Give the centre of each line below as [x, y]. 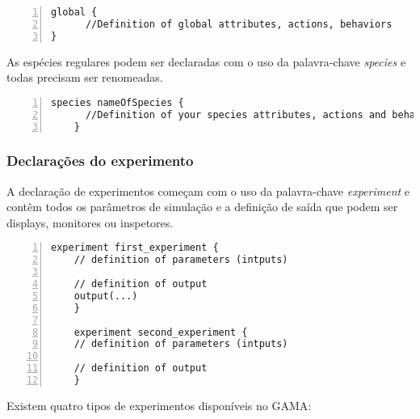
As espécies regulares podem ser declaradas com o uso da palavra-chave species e [206, 61]
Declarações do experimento [100, 161]
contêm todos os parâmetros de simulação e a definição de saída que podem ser [202, 207]
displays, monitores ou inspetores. [90, 222]
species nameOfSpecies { [118, 102]
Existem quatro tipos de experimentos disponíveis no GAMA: [159, 405]
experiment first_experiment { [135, 248]
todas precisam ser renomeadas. [85, 77]
